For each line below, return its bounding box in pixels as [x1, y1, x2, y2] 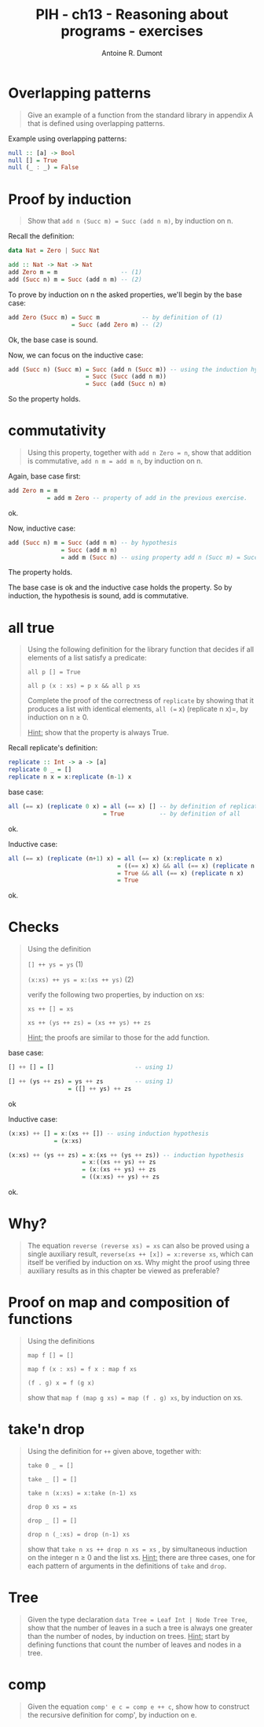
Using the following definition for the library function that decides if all [27, 645, 255, 654]
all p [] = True [27, 668, 81, 676]
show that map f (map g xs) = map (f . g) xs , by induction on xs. [27, 1392, 244, 1402]
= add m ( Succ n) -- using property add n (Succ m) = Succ [60, 553, 258, 561]
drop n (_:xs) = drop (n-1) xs [27, 1530, 130, 1538]
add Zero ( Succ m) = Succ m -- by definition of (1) [8, 313, 223, 321]
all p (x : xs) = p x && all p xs [27, 682, 141, 690]
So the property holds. [8, 394, 81, 404]
